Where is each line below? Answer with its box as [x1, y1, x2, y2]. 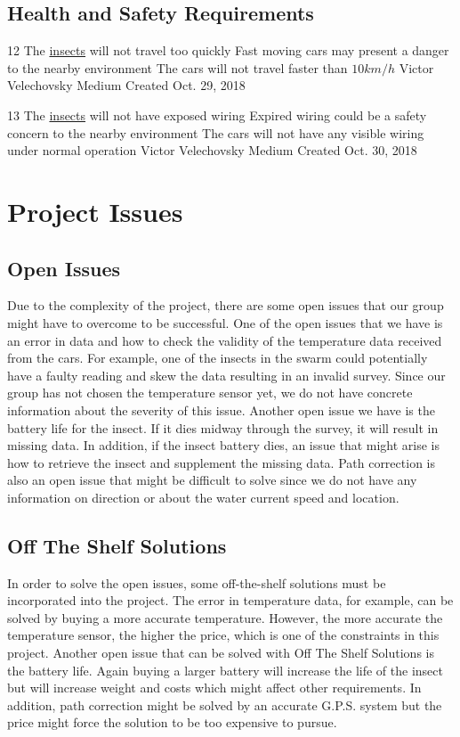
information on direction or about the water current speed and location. [7, 487, 399, 506]
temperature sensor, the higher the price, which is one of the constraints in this [7, 626, 440, 644]
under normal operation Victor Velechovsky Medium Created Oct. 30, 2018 [7, 141, 417, 160]
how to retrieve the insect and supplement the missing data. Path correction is [7, 453, 435, 471]
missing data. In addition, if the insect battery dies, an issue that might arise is [7, 436, 440, 454]
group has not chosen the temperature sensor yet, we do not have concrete [7, 383, 413, 402]
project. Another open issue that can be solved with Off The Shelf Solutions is [7, 643, 434, 662]
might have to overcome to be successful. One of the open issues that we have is [7, 313, 443, 332]
